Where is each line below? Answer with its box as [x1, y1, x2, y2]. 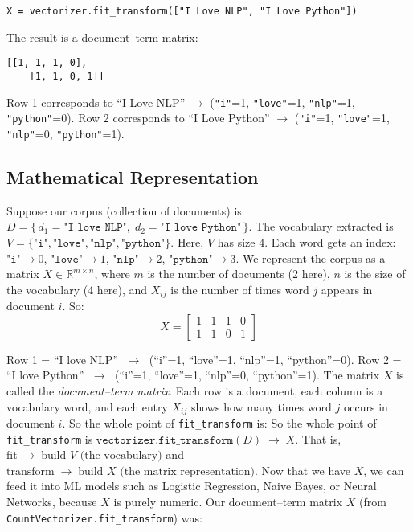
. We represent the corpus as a [235, 249, 386, 266]
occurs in [343, 398, 388, 415]
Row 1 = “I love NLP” [6, 350, 118, 367]
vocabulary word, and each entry [6, 398, 168, 415]
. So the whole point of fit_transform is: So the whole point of [62, 414, 377, 431]
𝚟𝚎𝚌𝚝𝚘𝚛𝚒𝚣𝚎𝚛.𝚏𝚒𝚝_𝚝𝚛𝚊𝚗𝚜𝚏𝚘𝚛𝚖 [96, 434, 234, 446]
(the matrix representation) [120, 465, 256, 477]
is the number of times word [170, 280, 309, 297]
